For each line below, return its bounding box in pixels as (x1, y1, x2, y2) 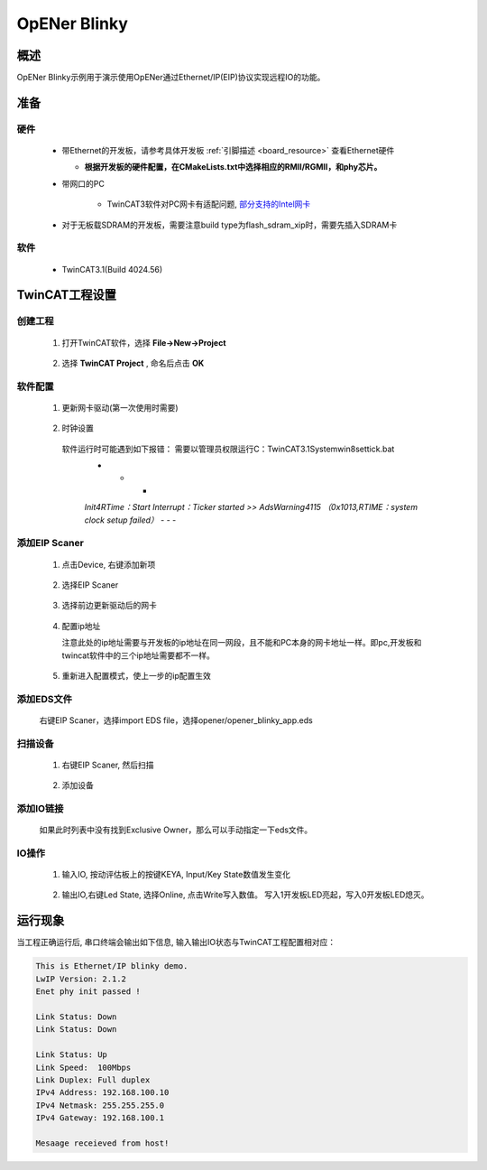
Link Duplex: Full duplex (35, 1074, 151, 1085)
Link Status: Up (35, 1050, 108, 1060)
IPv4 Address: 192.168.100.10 (35, 1088, 170, 1098)
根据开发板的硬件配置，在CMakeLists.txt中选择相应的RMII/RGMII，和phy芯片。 (84, 162, 382, 172)
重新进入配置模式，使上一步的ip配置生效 (61, 670, 211, 681)
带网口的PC (61, 178, 106, 189)
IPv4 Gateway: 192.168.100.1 (35, 1113, 165, 1123)
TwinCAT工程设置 (16, 287, 117, 302)
